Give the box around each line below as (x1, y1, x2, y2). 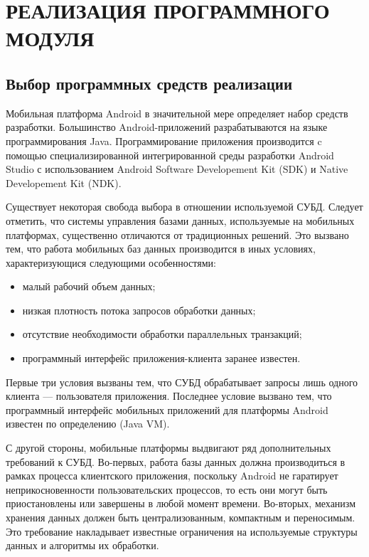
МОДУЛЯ (6, 23, 95, 53)
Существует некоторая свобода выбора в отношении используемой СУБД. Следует (6, 199, 363, 214)
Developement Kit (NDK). (6, 175, 122, 190)
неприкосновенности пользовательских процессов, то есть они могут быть (6, 482, 328, 497)
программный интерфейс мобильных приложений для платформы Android (6, 402, 328, 417)
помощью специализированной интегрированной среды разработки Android (6, 147, 334, 162)
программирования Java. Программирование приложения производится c (6, 133, 322, 148)
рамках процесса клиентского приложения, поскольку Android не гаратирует (6, 468, 338, 483)
